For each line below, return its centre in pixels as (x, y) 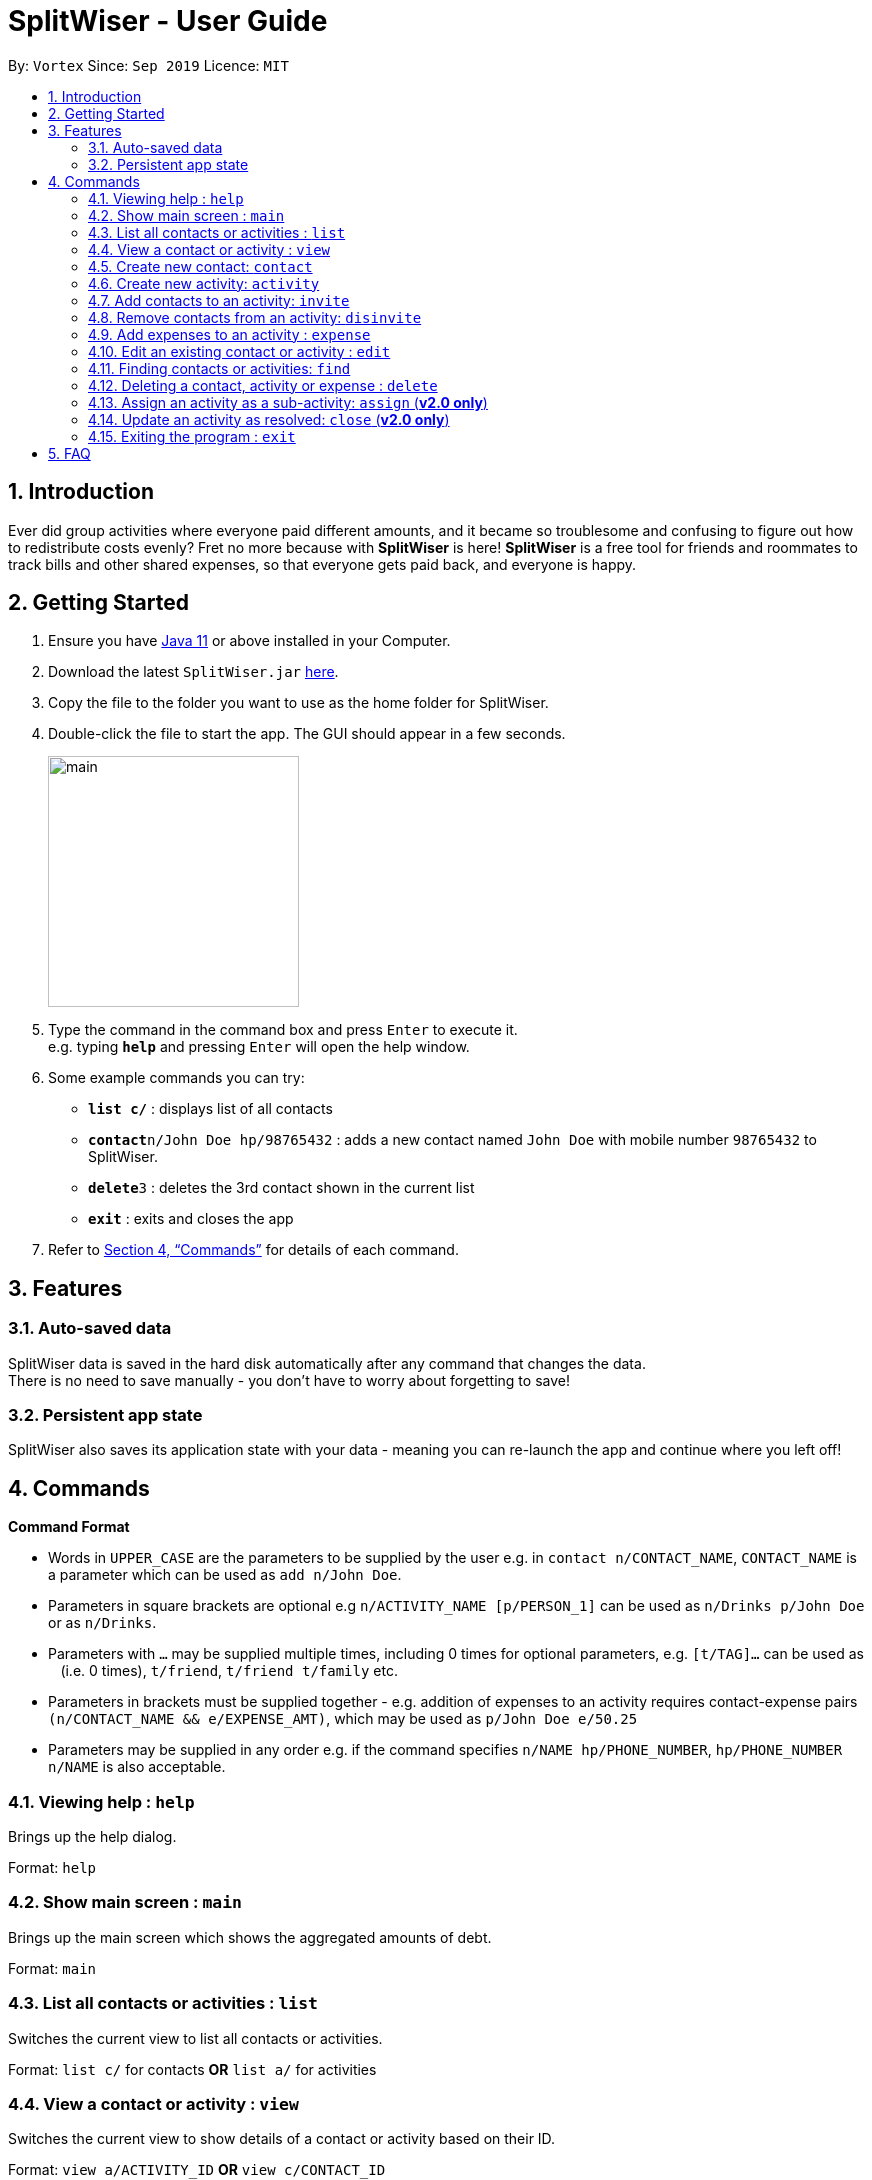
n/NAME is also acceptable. (137, 1767)
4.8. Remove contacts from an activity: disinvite (255, 317)
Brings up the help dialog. (92, 1836)
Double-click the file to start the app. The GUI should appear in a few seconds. (307, 734)
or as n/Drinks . (102, 1623)
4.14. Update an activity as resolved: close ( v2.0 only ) (269, 419)
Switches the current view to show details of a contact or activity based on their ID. (282, 2139)
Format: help (52, 1867)
